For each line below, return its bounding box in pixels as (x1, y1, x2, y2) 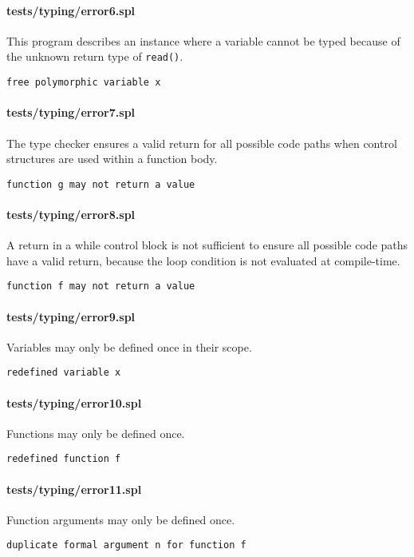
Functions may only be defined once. (6, 424, 185, 441)
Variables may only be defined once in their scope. (6, 338, 252, 355)
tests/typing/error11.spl (6, 480, 142, 497)
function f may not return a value (6, 280, 195, 292)
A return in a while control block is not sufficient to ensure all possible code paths (6, 237, 408, 253)
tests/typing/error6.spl (6, 2, 136, 18)
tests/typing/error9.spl (6, 308, 136, 324)
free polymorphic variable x (6, 77, 161, 89)
